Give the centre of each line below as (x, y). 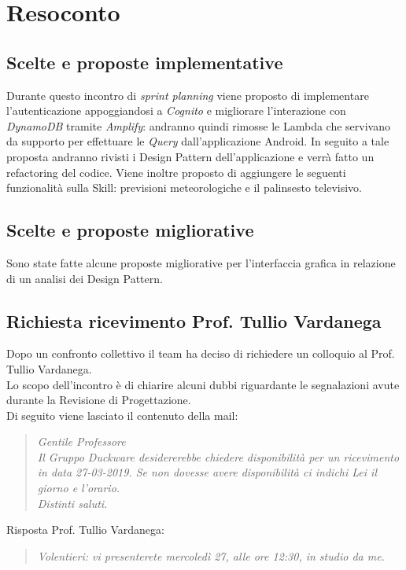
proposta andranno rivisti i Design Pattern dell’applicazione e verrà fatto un (190, 156)
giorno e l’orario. (79, 488)
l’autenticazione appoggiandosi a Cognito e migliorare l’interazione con (176, 110)
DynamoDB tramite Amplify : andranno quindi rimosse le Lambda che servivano (198, 125)
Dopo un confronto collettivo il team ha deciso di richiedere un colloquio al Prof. (201, 353)
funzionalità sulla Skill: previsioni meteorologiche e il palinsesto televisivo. (184, 188)
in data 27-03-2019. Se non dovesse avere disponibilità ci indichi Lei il (207, 472)
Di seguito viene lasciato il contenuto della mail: (122, 415)
